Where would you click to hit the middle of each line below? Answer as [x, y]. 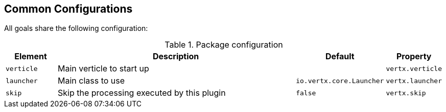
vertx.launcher [414, 81]
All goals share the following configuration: [76, 28]
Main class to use [91, 81]
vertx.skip [406, 93]
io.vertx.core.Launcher [340, 81]
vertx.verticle [414, 68]
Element [31, 57]
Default [340, 57]
